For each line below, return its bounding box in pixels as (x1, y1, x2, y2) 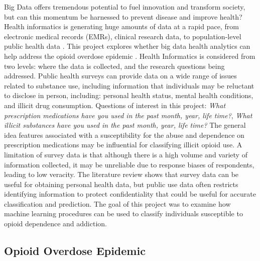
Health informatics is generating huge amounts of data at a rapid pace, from (4, 21, 239, 32)
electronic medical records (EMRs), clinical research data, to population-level (4, 31, 241, 41)
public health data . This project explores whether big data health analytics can (4, 41, 250, 51)
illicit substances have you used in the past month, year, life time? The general (4, 120, 246, 130)
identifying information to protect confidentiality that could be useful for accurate (4, 189, 256, 199)
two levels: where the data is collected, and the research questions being (4, 60, 225, 71)
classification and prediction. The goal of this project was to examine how (4, 198, 231, 209)
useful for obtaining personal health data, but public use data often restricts (4, 179, 238, 189)
